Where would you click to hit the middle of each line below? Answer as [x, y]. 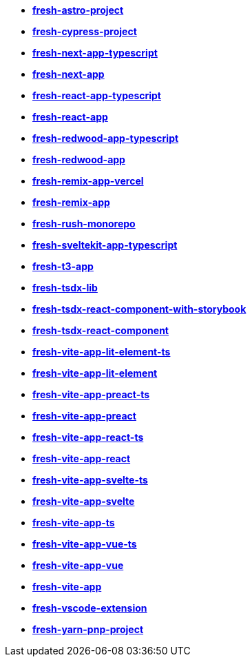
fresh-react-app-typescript [97, 95]
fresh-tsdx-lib [65, 288]
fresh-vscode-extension [90, 608]
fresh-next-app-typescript [95, 53]
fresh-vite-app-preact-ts [91, 394]
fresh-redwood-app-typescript [106, 138]
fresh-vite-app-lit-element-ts [102, 352]
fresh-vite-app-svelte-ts [90, 480]
